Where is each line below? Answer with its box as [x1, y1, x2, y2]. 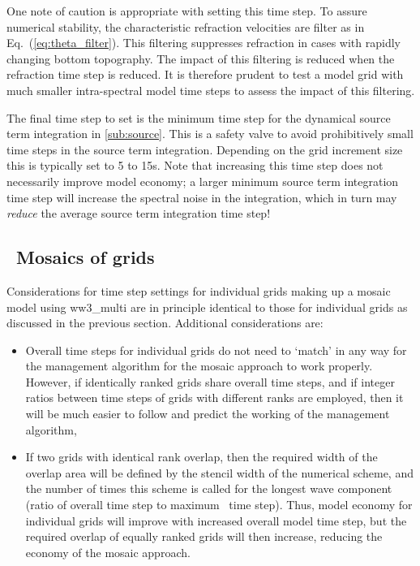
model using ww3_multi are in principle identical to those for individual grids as [6, 298, 408, 315]
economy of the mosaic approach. [25, 543, 191, 560]
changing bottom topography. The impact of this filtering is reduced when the [6, 50, 395, 67]
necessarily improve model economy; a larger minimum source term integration [6, 172, 399, 189]
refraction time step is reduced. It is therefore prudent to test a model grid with [6, 66, 404, 83]
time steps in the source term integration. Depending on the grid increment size [6, 140, 403, 158]
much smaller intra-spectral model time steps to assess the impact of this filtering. [6, 81, 415, 98]
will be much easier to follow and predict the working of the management [25, 405, 390, 422]
